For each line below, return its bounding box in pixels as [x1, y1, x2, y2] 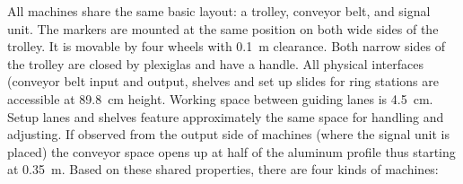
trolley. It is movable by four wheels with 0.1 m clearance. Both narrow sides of [7, 37, 445, 56]
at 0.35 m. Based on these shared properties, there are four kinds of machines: [7, 160, 439, 179]
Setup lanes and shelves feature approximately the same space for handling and [7, 107, 444, 126]
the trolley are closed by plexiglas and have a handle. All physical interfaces [7, 54, 424, 73]
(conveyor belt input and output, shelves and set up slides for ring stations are [7, 72, 439, 91]
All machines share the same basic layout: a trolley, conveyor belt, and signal [7, 2, 431, 20]
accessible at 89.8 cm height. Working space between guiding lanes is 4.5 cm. [7, 89, 433, 108]
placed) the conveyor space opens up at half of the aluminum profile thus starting [7, 142, 456, 161]
